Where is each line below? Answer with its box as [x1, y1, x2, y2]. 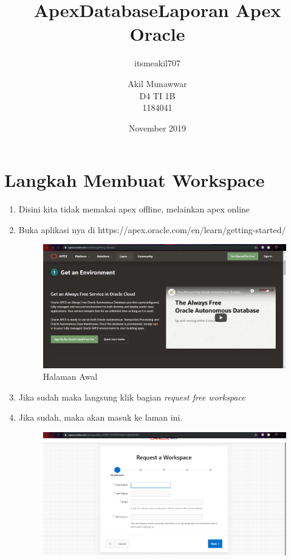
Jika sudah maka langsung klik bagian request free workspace [18, 390, 245, 403]
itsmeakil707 [134, 57, 180, 69]
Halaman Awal [43, 370, 98, 383]
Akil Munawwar [128, 77, 187, 89]
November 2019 [128, 121, 187, 134]
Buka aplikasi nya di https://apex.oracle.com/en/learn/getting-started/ [18, 223, 286, 236]
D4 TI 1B [139, 89, 176, 102]
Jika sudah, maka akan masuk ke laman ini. [18, 411, 183, 424]
